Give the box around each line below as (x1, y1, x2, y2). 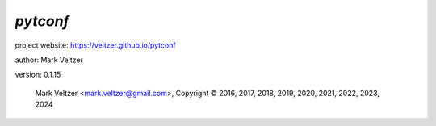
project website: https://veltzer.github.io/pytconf (15, 40, 177, 50)
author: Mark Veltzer (15, 55, 84, 65)
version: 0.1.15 (15, 69, 61, 80)
